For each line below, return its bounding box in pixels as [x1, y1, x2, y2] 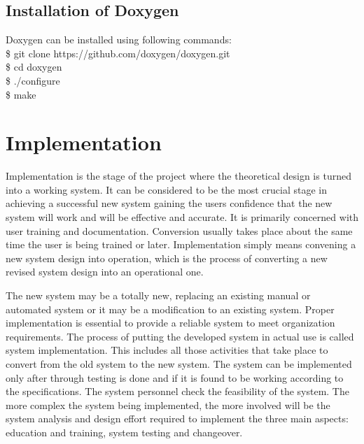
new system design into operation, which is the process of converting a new [6, 250, 328, 265]
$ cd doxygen [6, 59, 62, 74]
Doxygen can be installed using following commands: [6, 32, 232, 47]
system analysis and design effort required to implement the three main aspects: [6, 411, 349, 426]
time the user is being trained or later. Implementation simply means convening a [6, 237, 356, 252]
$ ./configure [6, 73, 60, 87]
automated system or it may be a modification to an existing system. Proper [6, 301, 335, 316]
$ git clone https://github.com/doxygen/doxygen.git [6, 45, 230, 60]
